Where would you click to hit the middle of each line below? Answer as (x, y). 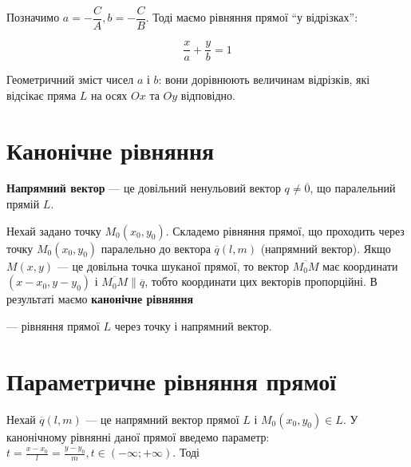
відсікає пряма (41, 95)
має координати (360, 265)
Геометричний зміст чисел (70, 79)
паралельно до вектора (156, 248)
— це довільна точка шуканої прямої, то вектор (173, 265)
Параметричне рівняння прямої (171, 380)
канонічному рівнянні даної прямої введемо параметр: (138, 436)
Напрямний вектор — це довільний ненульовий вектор (144, 188)
